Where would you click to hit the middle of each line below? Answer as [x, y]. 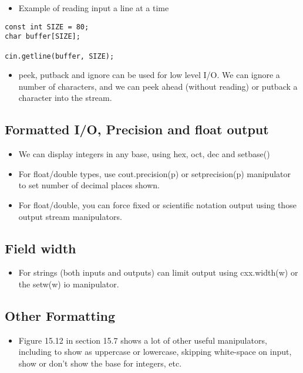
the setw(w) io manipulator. [69, 284]
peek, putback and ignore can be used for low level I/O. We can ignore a [149, 75]
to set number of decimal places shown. [89, 185]
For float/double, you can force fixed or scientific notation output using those [157, 204]
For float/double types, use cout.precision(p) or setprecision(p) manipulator [155, 173]
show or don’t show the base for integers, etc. [100, 363]
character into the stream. [65, 98]
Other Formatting [60, 315]
